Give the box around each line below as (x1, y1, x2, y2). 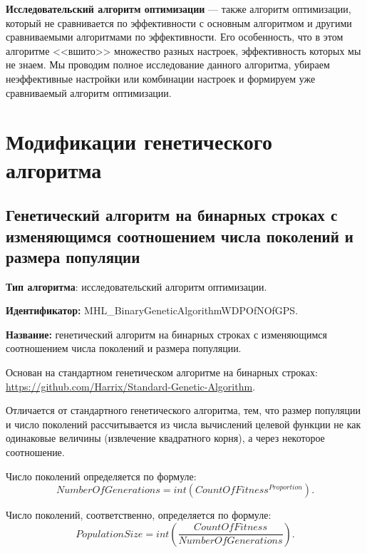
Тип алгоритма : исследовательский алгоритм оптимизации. (6, 279, 267, 294)
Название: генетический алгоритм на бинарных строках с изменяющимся (6, 326, 327, 341)
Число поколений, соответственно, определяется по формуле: (6, 507, 272, 522)
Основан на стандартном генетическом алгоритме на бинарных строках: (6, 365, 318, 380)
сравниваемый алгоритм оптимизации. (6, 85, 172, 100)
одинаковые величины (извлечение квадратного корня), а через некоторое (6, 430, 325, 445)
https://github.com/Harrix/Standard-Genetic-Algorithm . (6, 378, 256, 393)
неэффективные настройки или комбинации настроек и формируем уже (6, 71, 316, 86)
